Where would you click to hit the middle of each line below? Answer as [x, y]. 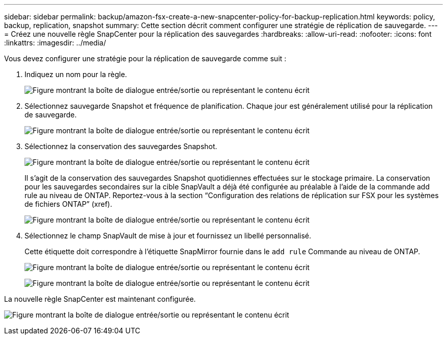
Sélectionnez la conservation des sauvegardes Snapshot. [121, 146]
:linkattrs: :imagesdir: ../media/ [55, 43]
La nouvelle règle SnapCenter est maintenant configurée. [100, 299]
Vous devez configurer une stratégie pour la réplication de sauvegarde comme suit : [145, 58]
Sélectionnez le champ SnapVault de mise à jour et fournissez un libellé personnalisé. [168, 236]
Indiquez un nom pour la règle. [76, 74]
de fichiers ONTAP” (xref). [68, 204]
